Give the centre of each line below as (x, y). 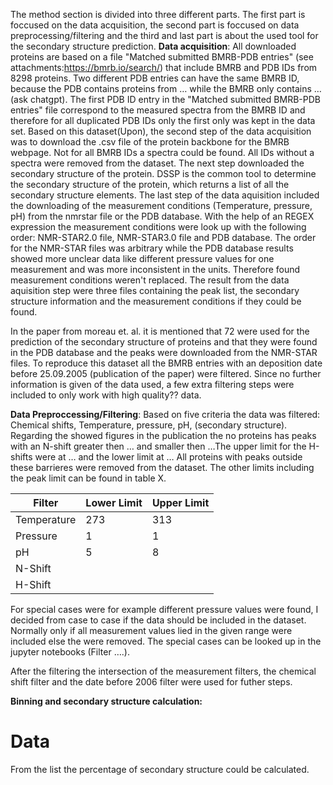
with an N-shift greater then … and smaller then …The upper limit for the (158, 446)
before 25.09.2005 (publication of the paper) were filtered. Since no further (166, 373)
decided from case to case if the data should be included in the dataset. (158, 620)
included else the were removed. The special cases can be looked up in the (166, 641)
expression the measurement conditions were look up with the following (158, 227)
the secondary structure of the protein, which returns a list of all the (150, 184)
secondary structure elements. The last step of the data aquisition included (165, 195)
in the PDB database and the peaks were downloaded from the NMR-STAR (164, 352)
